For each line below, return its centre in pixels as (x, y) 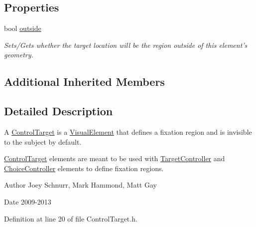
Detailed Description (59, 111)
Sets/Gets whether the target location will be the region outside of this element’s (126, 45)
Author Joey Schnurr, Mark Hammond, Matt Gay (80, 185)
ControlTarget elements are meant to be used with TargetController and (115, 158)
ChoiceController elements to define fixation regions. (84, 168)
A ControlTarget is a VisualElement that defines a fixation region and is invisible (128, 131)
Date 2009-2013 (28, 201)
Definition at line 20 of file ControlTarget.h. (71, 218)
